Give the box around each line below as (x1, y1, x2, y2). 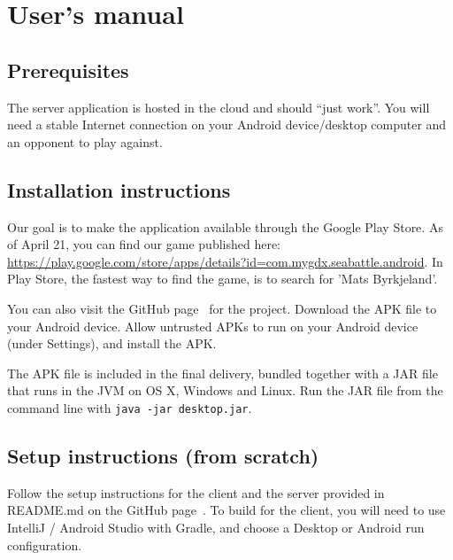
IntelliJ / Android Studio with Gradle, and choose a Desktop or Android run (7, 517, 425, 536)
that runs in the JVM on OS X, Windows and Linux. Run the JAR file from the (7, 381, 443, 400)
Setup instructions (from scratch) (7, 441, 319, 469)
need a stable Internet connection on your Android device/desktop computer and (7, 115, 447, 134)
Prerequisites (7, 56, 129, 83)
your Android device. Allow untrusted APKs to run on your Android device (7, 316, 418, 335)
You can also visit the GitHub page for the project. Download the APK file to (7, 299, 437, 317)
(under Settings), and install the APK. (7, 334, 217, 353)
